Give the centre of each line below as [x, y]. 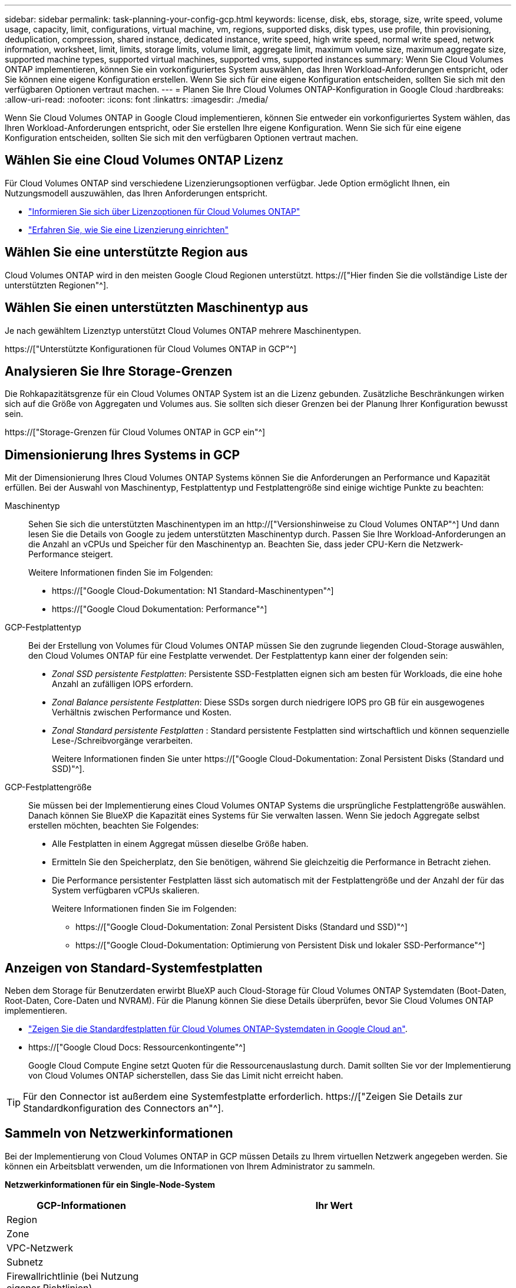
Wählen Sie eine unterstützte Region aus [126, 252]
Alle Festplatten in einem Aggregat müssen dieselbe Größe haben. [180, 844]
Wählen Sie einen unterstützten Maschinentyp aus [157, 308]
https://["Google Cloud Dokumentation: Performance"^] [160, 609]
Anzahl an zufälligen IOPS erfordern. [123, 684]
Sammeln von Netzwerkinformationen [119, 1133]
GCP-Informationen [81, 1205]
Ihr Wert [334, 1205]
